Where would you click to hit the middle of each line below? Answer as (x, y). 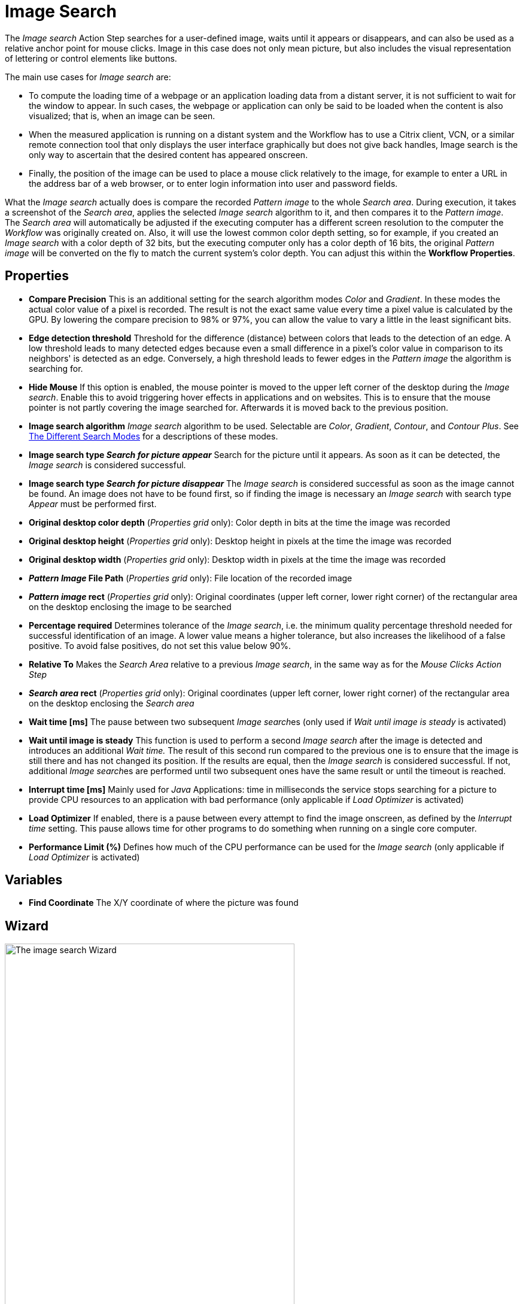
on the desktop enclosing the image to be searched (130, 606)
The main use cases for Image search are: (88, 77)
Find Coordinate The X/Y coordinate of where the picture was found (164, 903)
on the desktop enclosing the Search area (112, 703)
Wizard (27, 926)
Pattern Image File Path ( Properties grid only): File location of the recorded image (191, 578)
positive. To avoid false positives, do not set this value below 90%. (160, 645)
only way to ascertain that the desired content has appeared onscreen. (168, 154)
